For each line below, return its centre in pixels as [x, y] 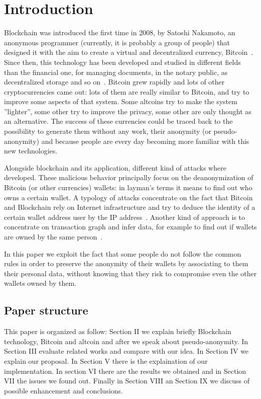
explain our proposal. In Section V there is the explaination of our [106, 361]
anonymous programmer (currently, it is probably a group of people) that [117, 42]
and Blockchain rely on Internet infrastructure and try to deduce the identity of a [130, 207]
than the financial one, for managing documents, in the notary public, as [116, 72]
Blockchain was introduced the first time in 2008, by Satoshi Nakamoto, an [120, 32]
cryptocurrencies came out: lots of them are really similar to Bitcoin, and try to [127, 91]
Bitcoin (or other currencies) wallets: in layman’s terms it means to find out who [128, 187]
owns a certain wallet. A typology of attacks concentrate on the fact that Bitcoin [128, 197]
